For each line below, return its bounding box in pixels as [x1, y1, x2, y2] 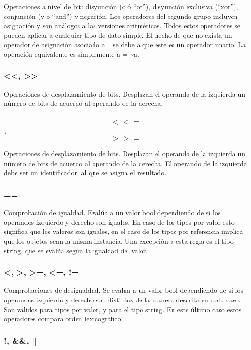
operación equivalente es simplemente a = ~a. [4, 49, 139, 59]
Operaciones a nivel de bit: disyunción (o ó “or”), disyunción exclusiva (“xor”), [4, 1, 238, 11]
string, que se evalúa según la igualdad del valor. [4, 245, 148, 255]
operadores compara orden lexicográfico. [4, 314, 123, 324]
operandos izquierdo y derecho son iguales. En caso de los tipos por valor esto [4, 217, 235, 227]
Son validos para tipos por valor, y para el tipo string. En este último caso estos [4, 304, 242, 314]
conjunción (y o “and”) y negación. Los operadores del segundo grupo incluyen [4, 11, 238, 21]
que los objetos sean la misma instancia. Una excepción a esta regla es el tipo [4, 235, 234, 246]
